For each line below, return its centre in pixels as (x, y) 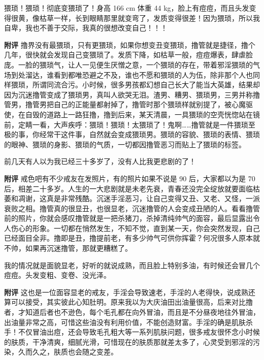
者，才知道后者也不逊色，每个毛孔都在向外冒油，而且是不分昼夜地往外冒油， (132, 312)
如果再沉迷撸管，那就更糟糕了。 (78, 248)
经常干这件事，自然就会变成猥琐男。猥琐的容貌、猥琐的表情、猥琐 (150, 134)
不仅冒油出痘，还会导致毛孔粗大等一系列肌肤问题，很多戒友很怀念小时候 (139, 332)
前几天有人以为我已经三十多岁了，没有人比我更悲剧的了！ (100, 161)
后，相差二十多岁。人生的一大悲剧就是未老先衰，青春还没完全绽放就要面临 (128, 188)
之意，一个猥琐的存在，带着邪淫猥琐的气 (192, 64)
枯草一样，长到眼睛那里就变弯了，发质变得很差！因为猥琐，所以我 (150, 18)
